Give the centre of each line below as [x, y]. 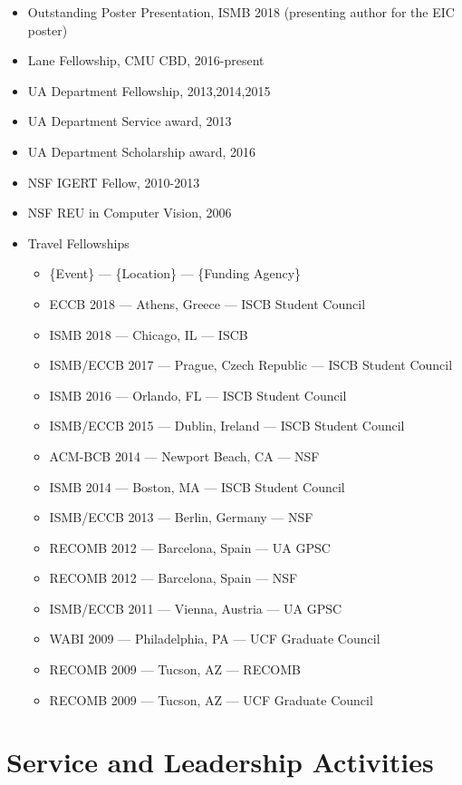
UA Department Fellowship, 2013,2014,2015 [149, 90]
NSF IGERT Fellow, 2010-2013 [114, 182]
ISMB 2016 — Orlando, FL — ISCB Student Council [198, 395]
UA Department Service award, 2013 [130, 121]
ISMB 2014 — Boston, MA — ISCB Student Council [197, 486]
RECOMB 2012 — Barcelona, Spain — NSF [173, 578]
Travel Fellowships [78, 242]
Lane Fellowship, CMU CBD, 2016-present [146, 60]
